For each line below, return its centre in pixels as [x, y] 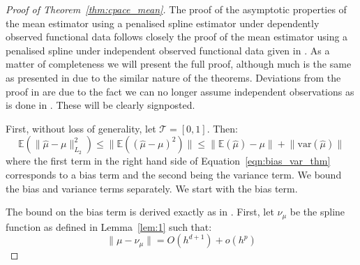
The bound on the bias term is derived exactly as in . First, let [140, 212]
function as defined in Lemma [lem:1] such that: [109, 226]
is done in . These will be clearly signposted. [100, 105]
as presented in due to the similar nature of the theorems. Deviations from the [173, 77]
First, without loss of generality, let [81, 128]
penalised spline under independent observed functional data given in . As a [168, 50]
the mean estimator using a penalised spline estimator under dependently [163, 23]
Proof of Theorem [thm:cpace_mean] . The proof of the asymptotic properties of [176, 9]
